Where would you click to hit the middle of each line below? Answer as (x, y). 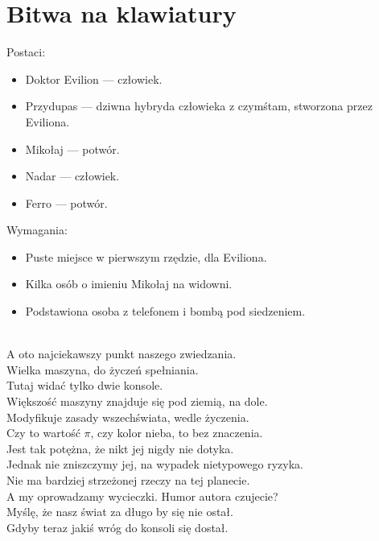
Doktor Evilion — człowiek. (94, 78)
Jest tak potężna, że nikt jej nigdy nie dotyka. (120, 448)
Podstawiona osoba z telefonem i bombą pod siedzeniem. (165, 311)
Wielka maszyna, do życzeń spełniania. (103, 369)
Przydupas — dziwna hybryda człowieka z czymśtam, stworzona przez (199, 106)
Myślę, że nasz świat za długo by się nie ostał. (120, 512)
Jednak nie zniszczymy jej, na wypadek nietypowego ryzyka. (155, 464)
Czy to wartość (43, 433)
